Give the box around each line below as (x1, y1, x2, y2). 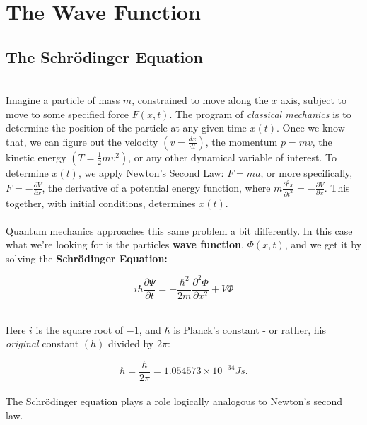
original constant (6, 336, 79, 351)
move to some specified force (6, 106, 129, 121)
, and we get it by (284, 237, 362, 252)
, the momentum (205, 134, 278, 149)
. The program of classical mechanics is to (169, 106, 351, 121)
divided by (108, 336, 154, 351)
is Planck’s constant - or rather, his (173, 322, 326, 337)
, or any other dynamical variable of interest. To (128, 149, 337, 164)
